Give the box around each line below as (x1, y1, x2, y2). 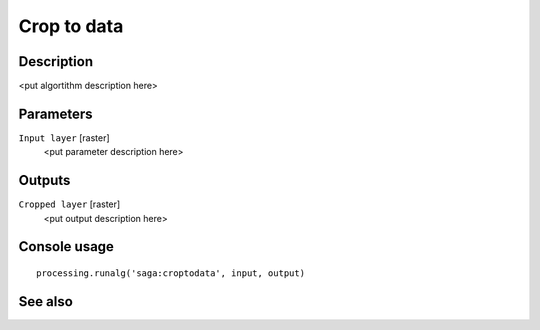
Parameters (18, 105, 93, 122)
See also (18, 293, 74, 310)
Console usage (18, 238, 115, 255)
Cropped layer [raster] (18, 198, 121, 210)
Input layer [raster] (18, 131, 110, 144)
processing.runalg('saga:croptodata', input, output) (36, 268, 305, 279)
